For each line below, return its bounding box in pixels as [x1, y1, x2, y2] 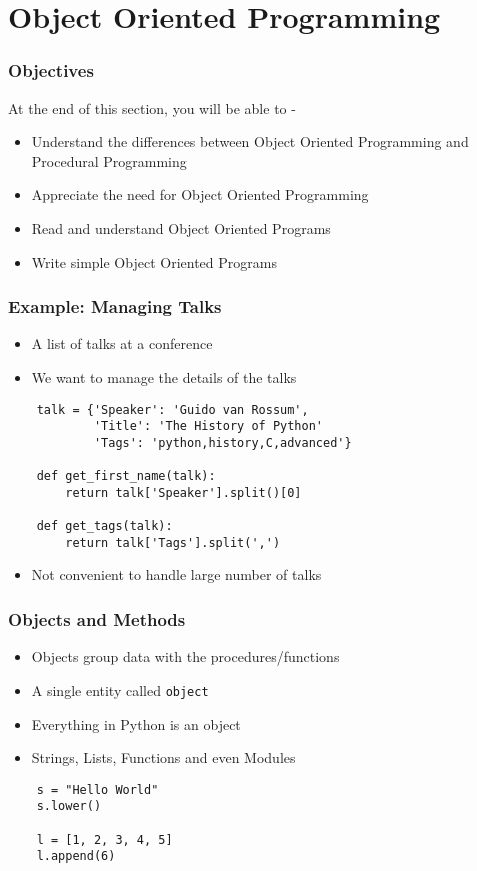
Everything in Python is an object [31, 713, 241, 734]
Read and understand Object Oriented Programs [31, 217, 331, 238]
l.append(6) [36, 849, 116, 864]
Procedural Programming [31, 150, 187, 171]
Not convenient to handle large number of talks [31, 564, 322, 585]
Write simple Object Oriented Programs [31, 251, 277, 272]
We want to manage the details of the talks [31, 366, 297, 387]
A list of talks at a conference [31, 333, 213, 354]
